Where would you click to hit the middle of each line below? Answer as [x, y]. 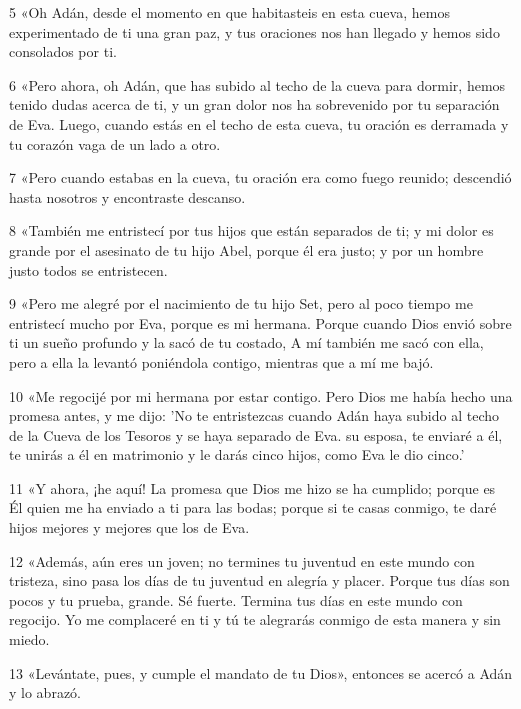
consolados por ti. [63, 51]
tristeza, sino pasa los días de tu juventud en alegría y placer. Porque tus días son [259, 580]
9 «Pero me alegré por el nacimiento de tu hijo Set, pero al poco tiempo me [241, 303]
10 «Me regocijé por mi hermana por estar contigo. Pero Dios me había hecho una [261, 395]
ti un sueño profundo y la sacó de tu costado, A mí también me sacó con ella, [246, 342]
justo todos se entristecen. [88, 269]
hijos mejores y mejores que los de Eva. [129, 527]
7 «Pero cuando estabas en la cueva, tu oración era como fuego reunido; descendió [260, 177]
